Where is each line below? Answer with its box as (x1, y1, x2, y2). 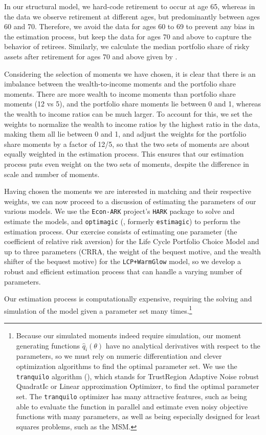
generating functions (16, 340, 80, 351)
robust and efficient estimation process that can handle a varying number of (4, 266, 242, 277)
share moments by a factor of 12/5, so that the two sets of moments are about (4, 138, 250, 149)
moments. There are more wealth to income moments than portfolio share (4, 88, 236, 99)
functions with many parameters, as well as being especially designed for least (16, 411, 260, 422)
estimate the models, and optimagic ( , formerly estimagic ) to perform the (4, 215, 240, 226)
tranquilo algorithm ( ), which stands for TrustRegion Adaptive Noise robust (16, 371, 259, 381)
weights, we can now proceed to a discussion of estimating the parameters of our (4, 195, 256, 206)
